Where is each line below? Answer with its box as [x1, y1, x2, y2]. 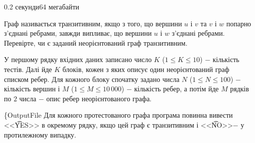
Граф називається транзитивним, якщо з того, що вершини [4, 18, 182, 28]
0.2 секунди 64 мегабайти [4, 1, 80, 11]
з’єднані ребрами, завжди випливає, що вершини [4, 28, 152, 38]
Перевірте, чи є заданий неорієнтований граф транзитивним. [4, 37, 188, 48]
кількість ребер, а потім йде [134, 83, 219, 94]
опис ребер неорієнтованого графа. [46, 93, 152, 103]
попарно [226, 18, 252, 28]
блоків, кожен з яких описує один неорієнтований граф [62, 64, 230, 74]
